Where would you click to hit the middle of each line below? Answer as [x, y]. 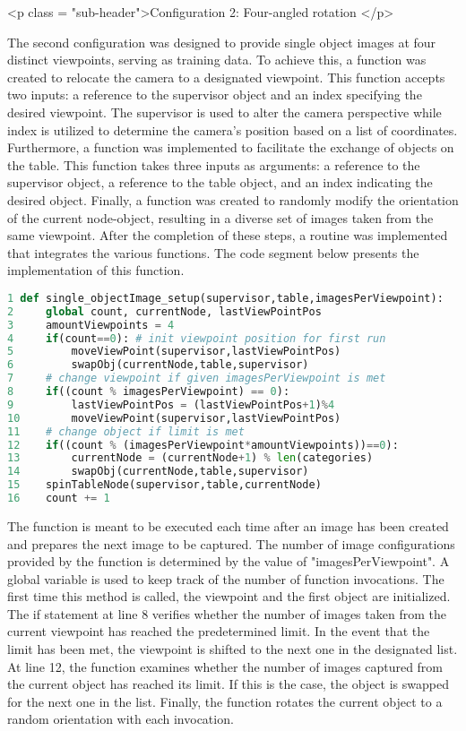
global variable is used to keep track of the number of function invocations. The [226, 578]
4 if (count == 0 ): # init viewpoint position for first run [197, 338]
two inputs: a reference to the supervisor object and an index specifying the [215, 95]
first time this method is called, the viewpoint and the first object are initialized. [229, 596]
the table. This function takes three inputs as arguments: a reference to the [214, 164]
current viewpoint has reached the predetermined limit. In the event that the [219, 631]
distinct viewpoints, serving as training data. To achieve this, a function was [217, 60]
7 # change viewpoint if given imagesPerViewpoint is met [197, 378]
